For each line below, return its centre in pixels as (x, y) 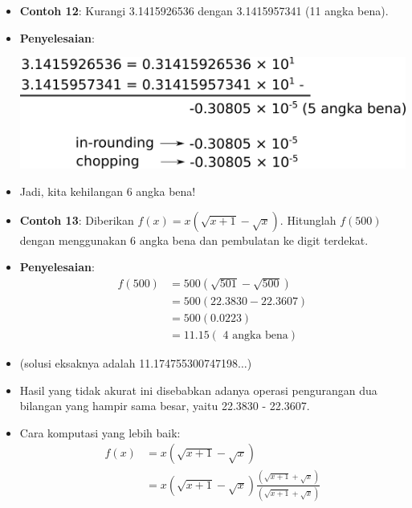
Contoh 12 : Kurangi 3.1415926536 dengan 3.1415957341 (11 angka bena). (204, 10)
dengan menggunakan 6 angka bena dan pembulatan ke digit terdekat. (194, 240)
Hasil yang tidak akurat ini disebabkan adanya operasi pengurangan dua (198, 390)
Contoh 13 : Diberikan (77, 219)
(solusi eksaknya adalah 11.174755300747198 (129, 362)
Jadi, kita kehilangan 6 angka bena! (108, 191)
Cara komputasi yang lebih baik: (100, 432)
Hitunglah (312, 219)
